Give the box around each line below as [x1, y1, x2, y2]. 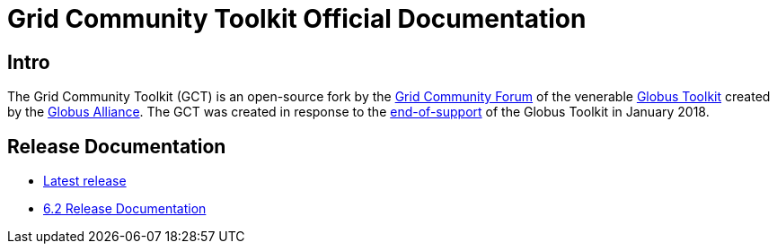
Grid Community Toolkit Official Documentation [7, 4, 587, 34]
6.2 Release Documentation [43, 201, 207, 217]
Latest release [43, 173, 127, 189]
